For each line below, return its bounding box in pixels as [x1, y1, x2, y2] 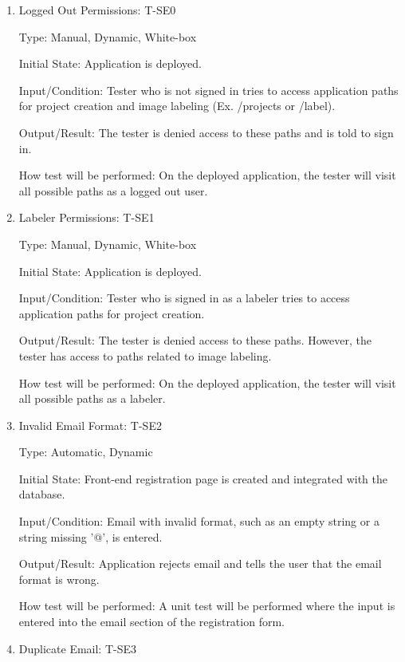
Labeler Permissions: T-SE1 [18, 209, 155, 226]
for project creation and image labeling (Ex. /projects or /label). [18, 97, 336, 114]
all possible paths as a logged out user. [18, 182, 208, 199]
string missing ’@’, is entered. [18, 528, 163, 545]
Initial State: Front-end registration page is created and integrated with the [18, 470, 387, 487]
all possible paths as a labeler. [18, 390, 166, 407]
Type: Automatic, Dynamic [18, 443, 153, 460]
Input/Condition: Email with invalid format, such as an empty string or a [18, 513, 379, 530]
